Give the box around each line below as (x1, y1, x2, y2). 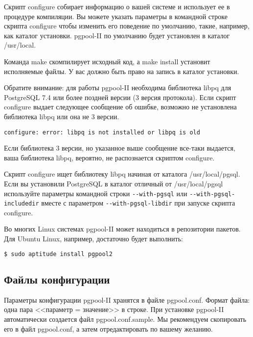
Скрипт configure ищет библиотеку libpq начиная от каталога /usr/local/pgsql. (4, 169, 240, 179)
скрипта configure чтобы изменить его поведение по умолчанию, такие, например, (4, 21, 250, 31)
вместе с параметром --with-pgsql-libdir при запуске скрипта (41, 198, 235, 208)
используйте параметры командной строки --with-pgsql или (4, 188, 187, 198)
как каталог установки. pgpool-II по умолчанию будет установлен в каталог (4, 30, 230, 40)
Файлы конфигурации (4, 271, 110, 286)
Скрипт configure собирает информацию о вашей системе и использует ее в (4, 1, 230, 11)
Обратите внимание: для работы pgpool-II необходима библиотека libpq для (4, 82, 231, 93)
